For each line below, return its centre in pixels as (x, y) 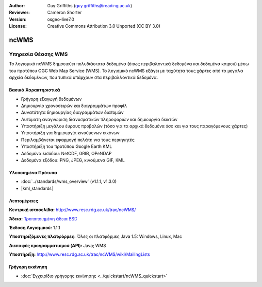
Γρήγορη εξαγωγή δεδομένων (51, 99)
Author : (17, 6)
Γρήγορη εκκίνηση (28, 267)
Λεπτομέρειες (24, 201)
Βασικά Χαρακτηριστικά (34, 90)
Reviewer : (19, 13)
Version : (18, 19)
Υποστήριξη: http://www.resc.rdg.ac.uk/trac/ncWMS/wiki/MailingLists (80, 254)
